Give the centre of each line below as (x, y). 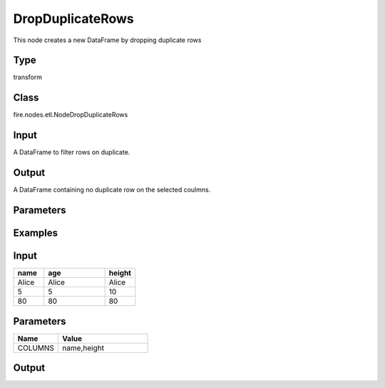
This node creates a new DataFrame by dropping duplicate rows (107, 40)
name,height (83, 348)
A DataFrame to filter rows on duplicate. (72, 152)
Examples (36, 233)
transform (28, 77)
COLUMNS (36, 348)
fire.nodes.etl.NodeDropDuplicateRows (71, 115)
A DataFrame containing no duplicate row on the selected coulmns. (112, 190)
